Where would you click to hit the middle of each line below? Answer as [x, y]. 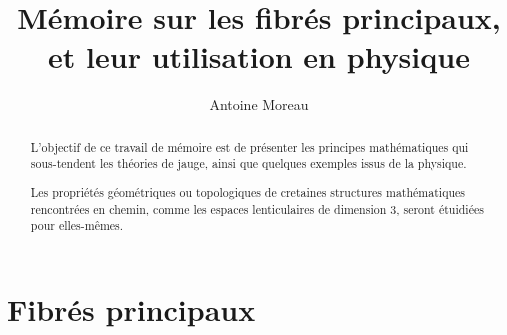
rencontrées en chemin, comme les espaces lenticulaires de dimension [208, 208]
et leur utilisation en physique [259, 56]
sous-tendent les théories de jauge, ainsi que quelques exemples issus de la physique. [248, 163]
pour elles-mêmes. [77, 225]
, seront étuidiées [440, 208]
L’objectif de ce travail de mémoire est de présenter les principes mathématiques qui [249, 146]
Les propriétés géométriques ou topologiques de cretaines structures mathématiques [247, 191]
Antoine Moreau [259, 104]
